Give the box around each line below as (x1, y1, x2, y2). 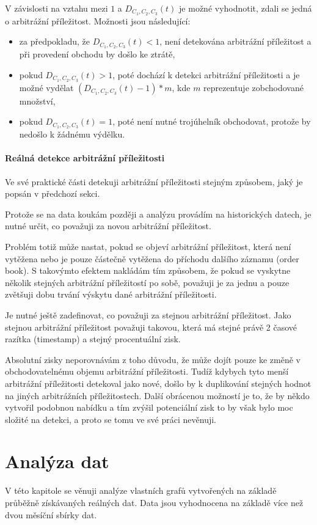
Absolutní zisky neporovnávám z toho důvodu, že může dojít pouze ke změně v (5, 353, 301, 365)
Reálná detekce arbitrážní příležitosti (5, 152, 165, 164)
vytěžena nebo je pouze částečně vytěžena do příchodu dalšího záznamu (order (5, 252, 299, 265)
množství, (19, 94, 56, 107)
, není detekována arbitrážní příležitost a (159, 35, 312, 48)
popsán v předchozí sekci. (5, 187, 100, 200)
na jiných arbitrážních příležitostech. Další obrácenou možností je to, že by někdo (5, 389, 310, 402)
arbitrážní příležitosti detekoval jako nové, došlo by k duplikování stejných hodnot (5, 376, 312, 389)
